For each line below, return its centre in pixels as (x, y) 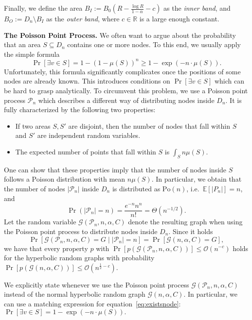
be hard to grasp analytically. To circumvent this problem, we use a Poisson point (126, 91)
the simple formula (32, 54)
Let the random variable (40, 222)
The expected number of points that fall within (86, 152)
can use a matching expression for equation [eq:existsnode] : (92, 303)
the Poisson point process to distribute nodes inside (81, 231)
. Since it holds (191, 231)
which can (229, 81)
